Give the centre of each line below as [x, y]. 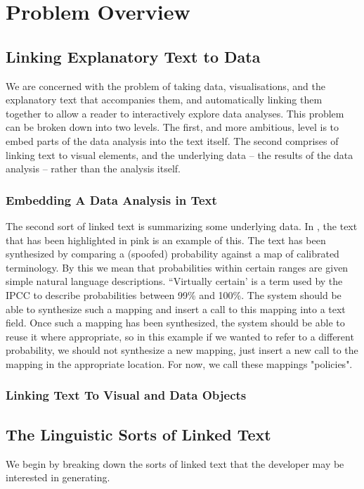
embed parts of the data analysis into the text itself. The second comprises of [172, 140]
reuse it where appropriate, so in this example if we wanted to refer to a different [180, 336]
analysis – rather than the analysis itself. [93, 169]
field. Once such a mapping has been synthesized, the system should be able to [175, 323]
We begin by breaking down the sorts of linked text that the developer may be [175, 463]
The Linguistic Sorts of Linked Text [138, 434]
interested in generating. [58, 477]
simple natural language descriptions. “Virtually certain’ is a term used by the [174, 281]
